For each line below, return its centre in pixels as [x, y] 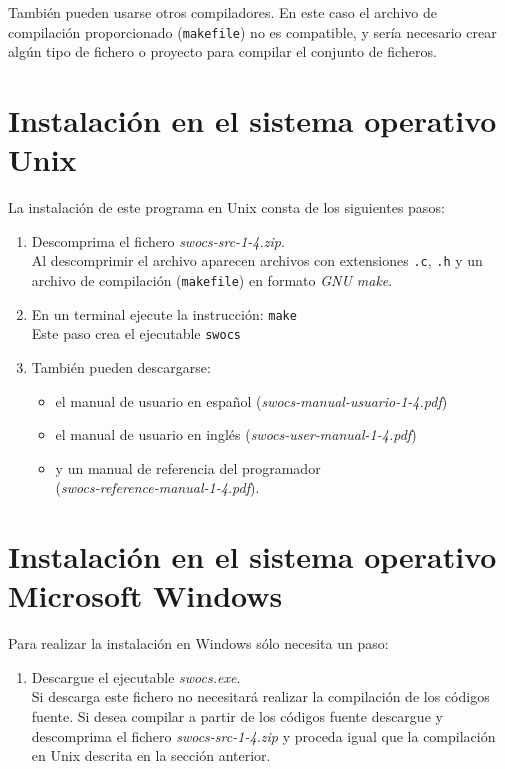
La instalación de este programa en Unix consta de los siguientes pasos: [226, 207]
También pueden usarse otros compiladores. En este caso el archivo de [222, 12]
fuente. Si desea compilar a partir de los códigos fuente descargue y [237, 716]
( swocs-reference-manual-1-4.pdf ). [157, 487]
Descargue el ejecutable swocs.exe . [136, 676]
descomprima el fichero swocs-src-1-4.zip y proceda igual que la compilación [263, 735]
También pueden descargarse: [121, 366]
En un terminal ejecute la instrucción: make [164, 313]
